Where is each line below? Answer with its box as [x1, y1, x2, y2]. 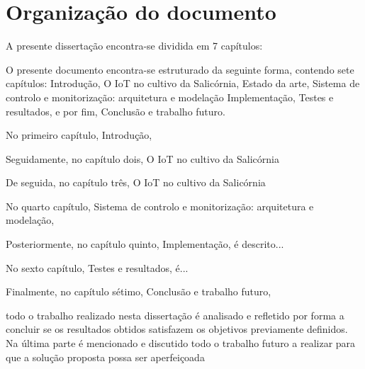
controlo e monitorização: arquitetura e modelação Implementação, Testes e [6, 89, 334, 104]
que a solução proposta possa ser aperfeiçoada [6, 349, 205, 364]
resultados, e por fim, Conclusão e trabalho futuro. [6, 103, 225, 118]
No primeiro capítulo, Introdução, [6, 127, 152, 142]
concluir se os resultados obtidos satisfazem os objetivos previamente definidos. [6, 322, 348, 336]
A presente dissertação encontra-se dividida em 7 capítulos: [6, 38, 263, 53]
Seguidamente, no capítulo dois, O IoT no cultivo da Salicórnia [6, 151, 279, 166]
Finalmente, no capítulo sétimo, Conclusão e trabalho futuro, [6, 284, 271, 299]
